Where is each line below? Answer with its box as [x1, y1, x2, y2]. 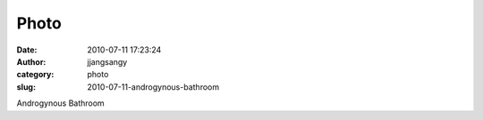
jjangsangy [87, 56, 128, 67]
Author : [16, 56, 47, 67]
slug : [16, 81, 36, 92]
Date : [16, 44, 38, 55]
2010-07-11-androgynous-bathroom [87, 81, 219, 92]
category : [16, 69, 55, 80]
